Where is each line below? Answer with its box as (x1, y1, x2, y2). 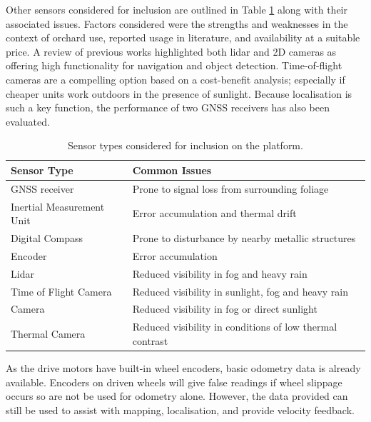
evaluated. (6, 114, 50, 129)
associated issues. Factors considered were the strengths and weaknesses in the (6, 16, 348, 31)
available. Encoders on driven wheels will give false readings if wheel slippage (6, 374, 342, 389)
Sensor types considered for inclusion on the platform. (68, 138, 303, 153)
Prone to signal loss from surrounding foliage (132, 181, 329, 196)
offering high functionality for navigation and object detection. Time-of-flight (6, 58, 342, 73)
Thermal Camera (11, 326, 86, 341)
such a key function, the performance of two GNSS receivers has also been (6, 100, 330, 115)
